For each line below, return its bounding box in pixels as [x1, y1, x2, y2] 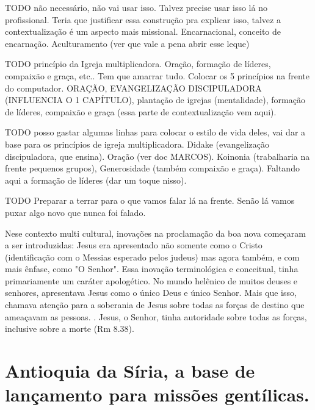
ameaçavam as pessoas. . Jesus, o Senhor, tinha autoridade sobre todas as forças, [5, 310, 307, 323]
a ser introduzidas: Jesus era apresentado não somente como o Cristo [5, 239, 262, 251]
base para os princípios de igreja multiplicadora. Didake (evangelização [5, 137, 270, 150]
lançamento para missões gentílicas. [5, 382, 310, 407]
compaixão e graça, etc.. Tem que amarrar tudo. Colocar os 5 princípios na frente [5, 69, 310, 82]
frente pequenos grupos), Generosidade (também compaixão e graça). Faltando [5, 162, 300, 174]
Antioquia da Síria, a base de [5, 358, 255, 383]
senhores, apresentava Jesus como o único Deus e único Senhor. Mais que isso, [5, 286, 297, 299]
